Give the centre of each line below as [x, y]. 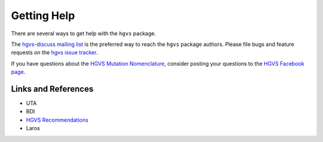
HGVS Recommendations [57, 120]
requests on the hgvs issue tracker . [54, 53]
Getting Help [43, 16]
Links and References [52, 89]
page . [18, 72]
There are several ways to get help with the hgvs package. [83, 33]
